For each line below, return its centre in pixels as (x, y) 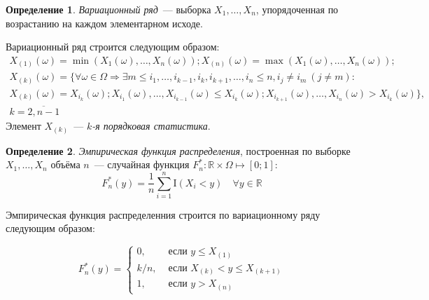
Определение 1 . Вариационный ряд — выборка (108, 9)
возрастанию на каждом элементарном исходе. (104, 23)
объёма (65, 164)
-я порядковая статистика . (151, 126)
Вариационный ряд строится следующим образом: (113, 47)
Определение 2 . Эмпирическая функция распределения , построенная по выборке (178, 150)
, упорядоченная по (297, 9)
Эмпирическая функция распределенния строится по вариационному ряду (163, 214)
